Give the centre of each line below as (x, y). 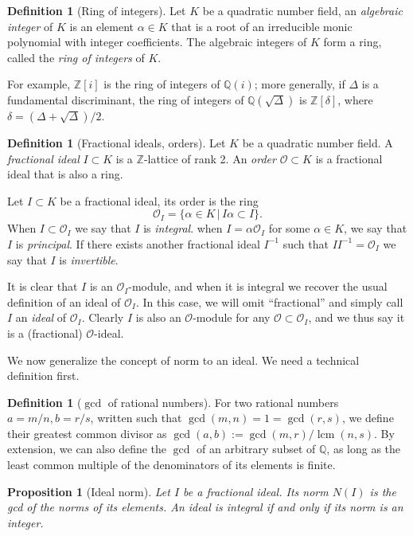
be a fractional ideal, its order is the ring (159, 200)
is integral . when (183, 228)
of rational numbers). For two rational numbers (223, 402)
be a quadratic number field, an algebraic (302, 10)
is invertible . (89, 259)
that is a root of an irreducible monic (262, 26)
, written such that (136, 418)
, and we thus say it (357, 317)
